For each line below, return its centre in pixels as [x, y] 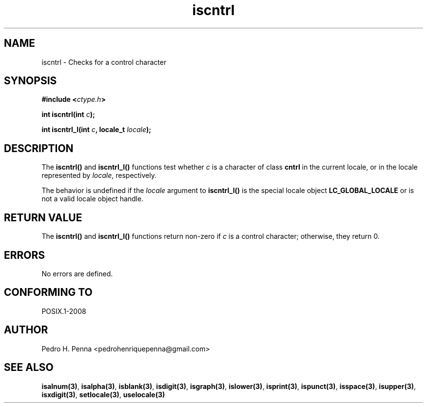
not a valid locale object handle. [93, 199]
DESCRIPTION [39, 148]
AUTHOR [26, 330]
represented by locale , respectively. [99, 175]
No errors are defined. [77, 273]
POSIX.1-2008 [64, 311]
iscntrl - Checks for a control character [104, 62]
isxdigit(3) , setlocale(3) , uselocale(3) [103, 394]
